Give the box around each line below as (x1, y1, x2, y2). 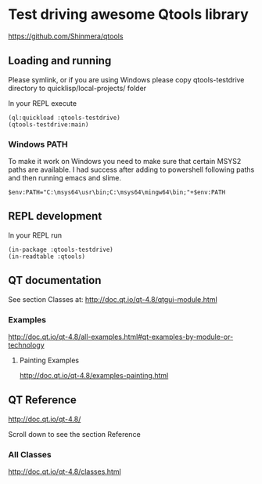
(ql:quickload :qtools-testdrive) (8, 114, 121, 122)
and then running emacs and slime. (8, 173, 122, 183)
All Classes (8, 449, 52, 460)
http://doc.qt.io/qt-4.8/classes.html (8, 467, 121, 476)
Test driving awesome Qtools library (8, 5, 249, 24)
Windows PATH (8, 139, 68, 150)
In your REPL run (8, 230, 63, 240)
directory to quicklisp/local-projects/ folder (8, 83, 147, 93)
